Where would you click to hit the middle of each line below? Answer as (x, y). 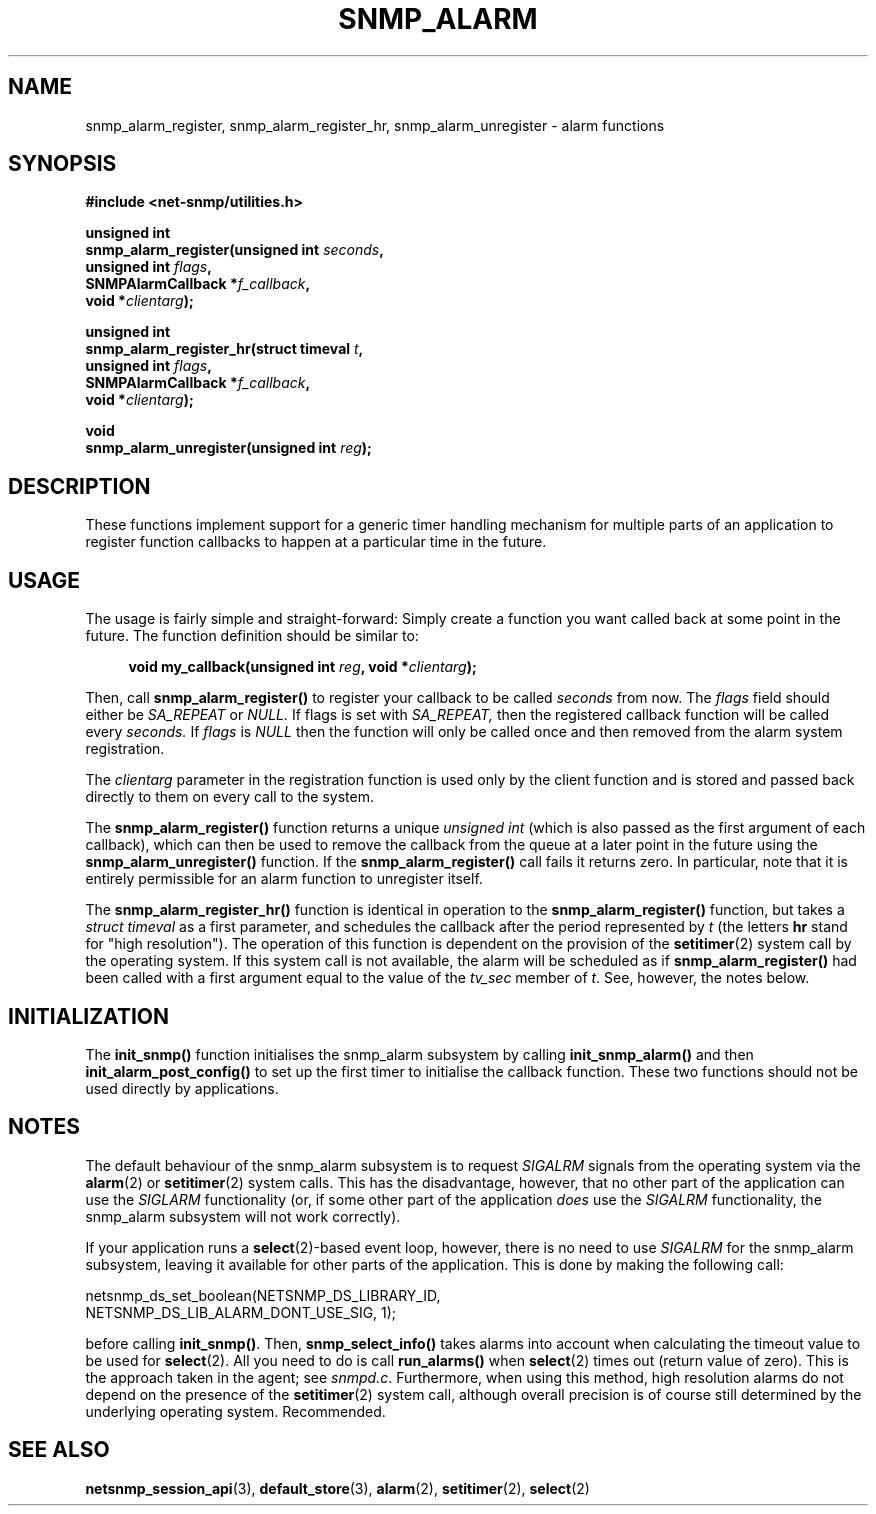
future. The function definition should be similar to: (252, 636)
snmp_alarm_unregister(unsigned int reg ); (228, 448)
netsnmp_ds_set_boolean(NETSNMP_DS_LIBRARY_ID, (263, 1295)
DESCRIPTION (79, 486)
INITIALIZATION (89, 1016)
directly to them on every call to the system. (229, 797)
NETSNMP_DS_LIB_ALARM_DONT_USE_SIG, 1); (241, 1312)
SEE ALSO (59, 1450)
